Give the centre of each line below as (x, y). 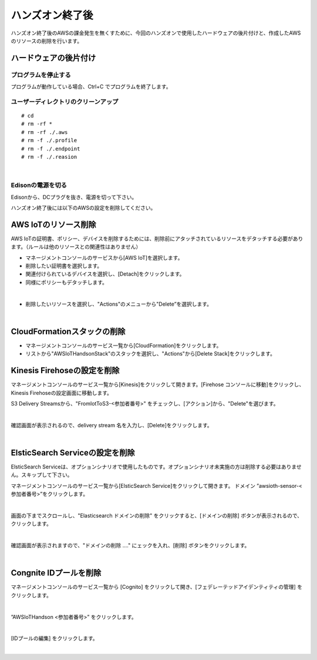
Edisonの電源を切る (39, 185)
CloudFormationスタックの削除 (68, 331)
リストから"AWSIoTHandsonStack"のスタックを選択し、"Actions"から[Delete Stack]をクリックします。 (151, 354)
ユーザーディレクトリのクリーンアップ (65, 102)
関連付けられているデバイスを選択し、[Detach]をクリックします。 (105, 274)
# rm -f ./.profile (49, 140)
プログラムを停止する (41, 75)
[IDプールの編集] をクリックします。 (54, 638)
